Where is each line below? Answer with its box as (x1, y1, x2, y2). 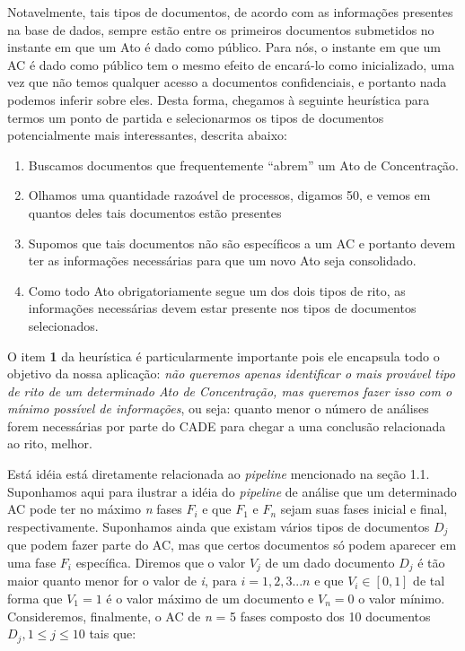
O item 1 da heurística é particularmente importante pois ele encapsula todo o (7, 346, 440, 365)
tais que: (89, 624, 136, 643)
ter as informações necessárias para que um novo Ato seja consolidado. (28, 251, 417, 270)
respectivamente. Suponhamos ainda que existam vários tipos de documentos (7, 516, 430, 535)
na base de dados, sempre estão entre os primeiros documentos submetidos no (7, 20, 434, 39)
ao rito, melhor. (7, 434, 92, 453)
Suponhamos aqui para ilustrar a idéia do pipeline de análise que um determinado (7, 482, 457, 500)
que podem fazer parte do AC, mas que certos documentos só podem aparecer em (7, 535, 457, 554)
